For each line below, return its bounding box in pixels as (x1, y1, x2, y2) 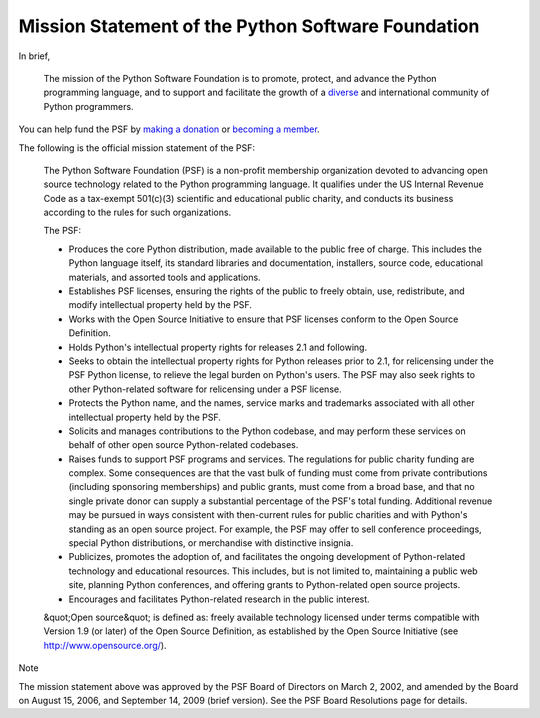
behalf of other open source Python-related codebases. (68, 439, 299, 451)
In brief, (18, 50, 50, 62)
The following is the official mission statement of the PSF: (18, 141, 255, 154)
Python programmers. (43, 100, 134, 112)
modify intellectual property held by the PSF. (68, 299, 252, 311)
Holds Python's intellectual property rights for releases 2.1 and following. (68, 341, 368, 353)
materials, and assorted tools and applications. (68, 271, 261, 283)
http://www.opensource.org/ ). (43, 639, 167, 651)
